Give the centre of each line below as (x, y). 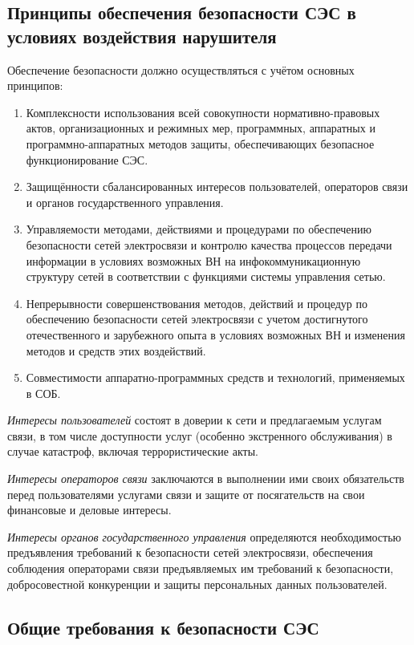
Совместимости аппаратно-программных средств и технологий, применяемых (215, 377)
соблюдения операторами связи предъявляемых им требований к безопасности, (201, 568)
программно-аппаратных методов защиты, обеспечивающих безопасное (200, 143)
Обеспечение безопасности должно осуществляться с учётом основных (181, 69)
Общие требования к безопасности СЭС (163, 627)
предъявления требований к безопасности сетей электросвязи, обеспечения (190, 552)
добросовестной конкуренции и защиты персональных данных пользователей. (197, 584)
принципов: (35, 85)
